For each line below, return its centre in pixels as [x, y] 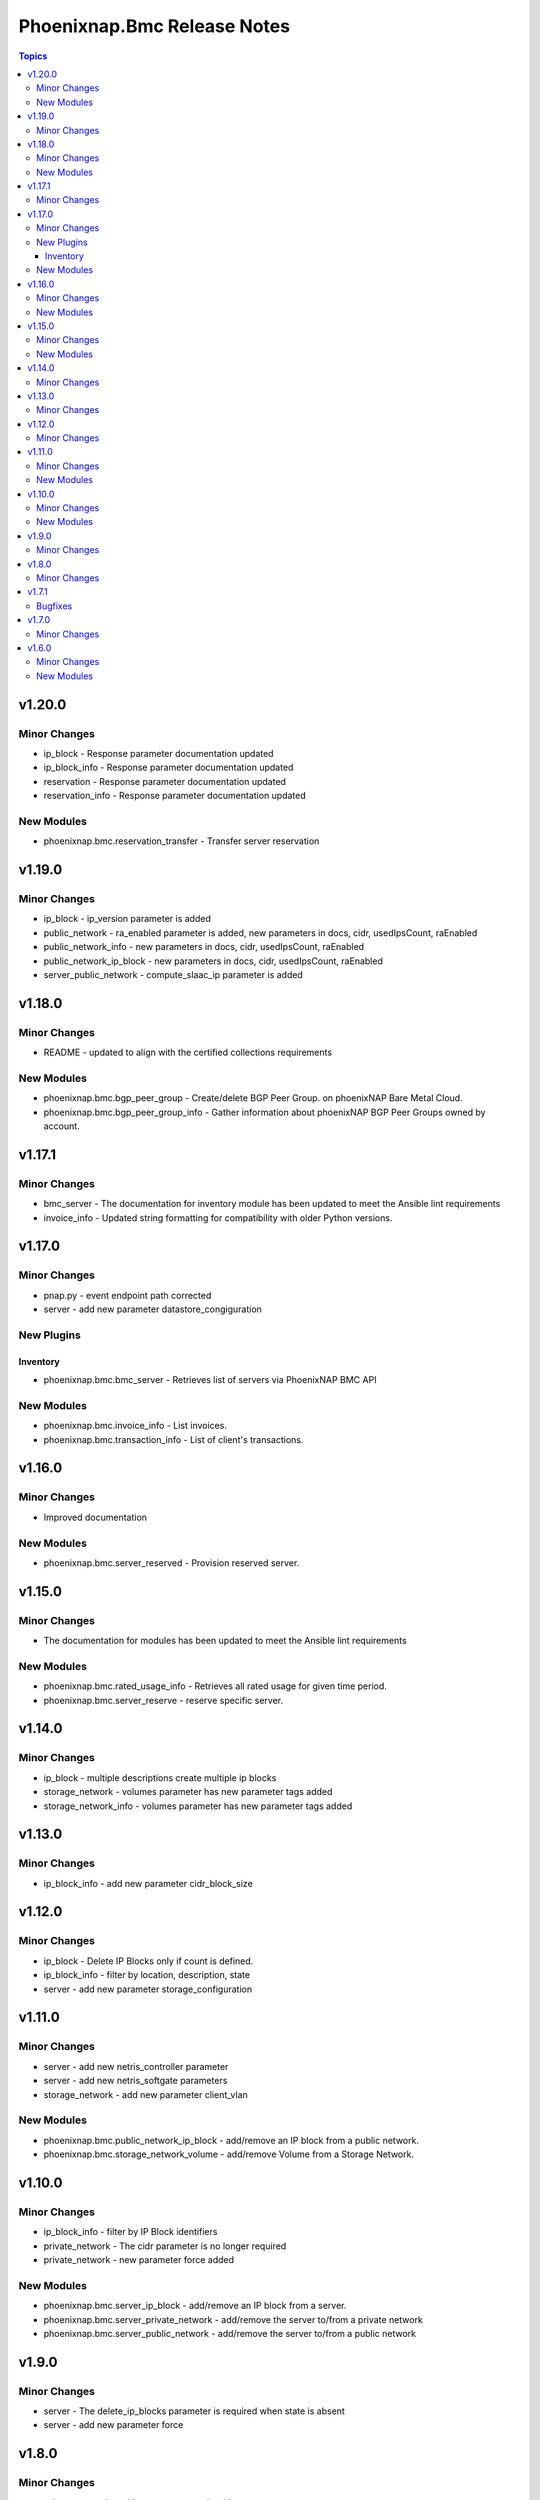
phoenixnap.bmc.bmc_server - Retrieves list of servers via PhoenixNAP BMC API [210, 1380]
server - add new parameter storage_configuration [148, 1989]
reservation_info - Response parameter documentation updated [175, 796]
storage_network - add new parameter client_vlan [146, 2094]
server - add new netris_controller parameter [136, 2066]
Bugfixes [54, 606]
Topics [33, 56]
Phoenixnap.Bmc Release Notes [154, 26]
